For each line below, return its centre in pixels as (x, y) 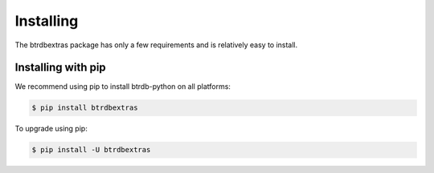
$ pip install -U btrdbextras (91, 150)
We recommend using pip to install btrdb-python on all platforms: (123, 86)
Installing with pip (60, 68)
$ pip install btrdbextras (85, 108)
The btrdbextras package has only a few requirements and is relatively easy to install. (156, 45)
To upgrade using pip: (51, 129)
